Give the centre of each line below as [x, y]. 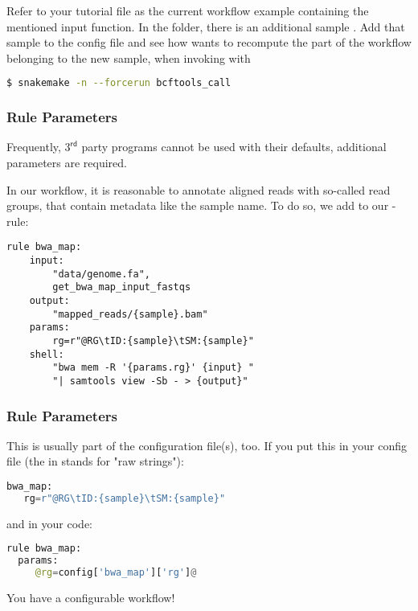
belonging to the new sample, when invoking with [129, 57]
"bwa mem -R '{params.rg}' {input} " [153, 368]
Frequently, [34, 147]
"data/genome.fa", [101, 274]
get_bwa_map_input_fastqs [122, 287]
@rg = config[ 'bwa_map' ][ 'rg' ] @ [116, 573]
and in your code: [50, 523]
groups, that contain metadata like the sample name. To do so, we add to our [198, 205]
